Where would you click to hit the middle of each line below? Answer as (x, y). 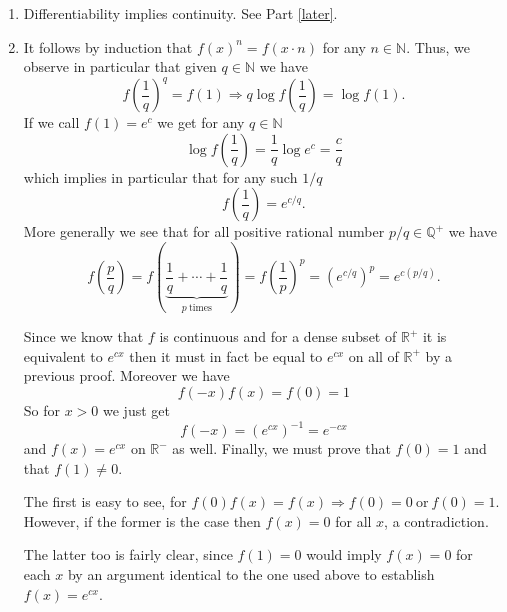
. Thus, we (438, 46)
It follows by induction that (108, 46)
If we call (51, 122)
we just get (136, 409)
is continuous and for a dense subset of (278, 336)
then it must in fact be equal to (226, 355)
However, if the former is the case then (142, 520)
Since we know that (83, 336)
